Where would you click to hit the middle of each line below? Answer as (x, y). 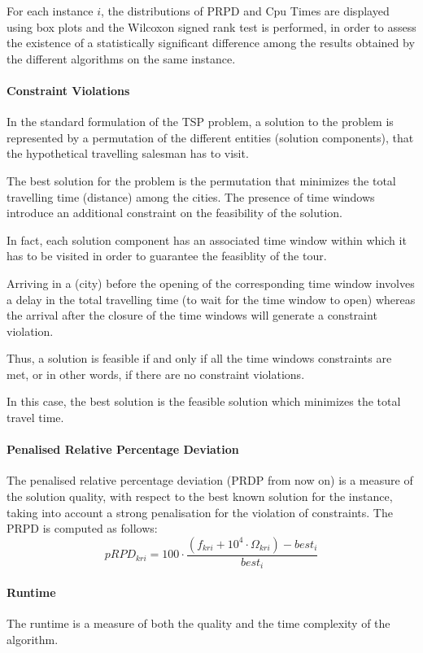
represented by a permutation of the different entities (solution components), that (210, 137)
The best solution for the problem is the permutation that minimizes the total (201, 180)
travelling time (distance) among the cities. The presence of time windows (191, 196)
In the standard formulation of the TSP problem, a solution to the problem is (200, 122)
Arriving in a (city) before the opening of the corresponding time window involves (211, 283)
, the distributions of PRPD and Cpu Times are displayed (245, 11)
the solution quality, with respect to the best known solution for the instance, (200, 496)
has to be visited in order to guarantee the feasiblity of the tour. (167, 256)
